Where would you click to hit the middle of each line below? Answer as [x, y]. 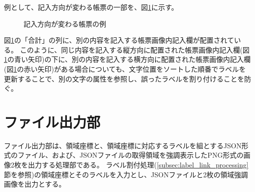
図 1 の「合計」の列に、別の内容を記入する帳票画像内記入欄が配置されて [119, 40]
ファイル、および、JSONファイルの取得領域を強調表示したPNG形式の [130, 155]
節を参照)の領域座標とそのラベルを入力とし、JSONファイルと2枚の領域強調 [126, 174]
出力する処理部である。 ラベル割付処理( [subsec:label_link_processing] [138, 165]
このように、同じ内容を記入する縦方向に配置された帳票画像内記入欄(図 [135, 49]
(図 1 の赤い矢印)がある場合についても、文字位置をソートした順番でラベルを [125, 69]
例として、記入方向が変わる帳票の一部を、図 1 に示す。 [91, 7]
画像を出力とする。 [35, 184]
